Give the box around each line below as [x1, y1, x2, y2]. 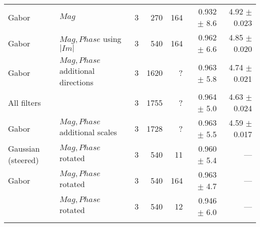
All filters [8, 96, 41, 108]
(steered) [8, 154, 39, 166]
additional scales [59, 126, 117, 138]
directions [59, 76, 93, 88]
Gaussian [8, 143, 40, 154]
